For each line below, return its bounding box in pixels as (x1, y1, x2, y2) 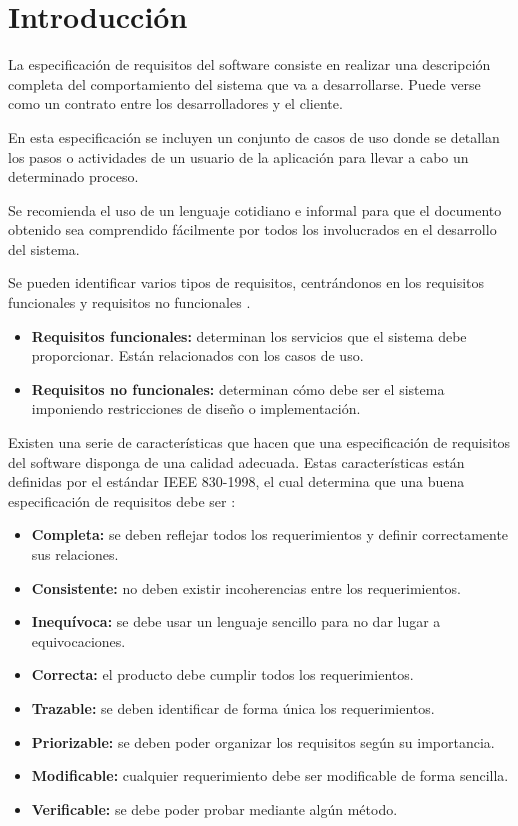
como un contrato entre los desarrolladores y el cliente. (8, 93, 343, 114)
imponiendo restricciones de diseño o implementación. (31, 398, 361, 419)
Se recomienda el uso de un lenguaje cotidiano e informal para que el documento (8, 199, 502, 220)
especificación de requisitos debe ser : (8, 490, 236, 511)
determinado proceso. (8, 166, 139, 187)
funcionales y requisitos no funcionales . (8, 292, 251, 313)
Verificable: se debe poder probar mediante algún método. (31, 798, 398, 819)
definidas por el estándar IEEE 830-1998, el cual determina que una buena (8, 471, 465, 492)
